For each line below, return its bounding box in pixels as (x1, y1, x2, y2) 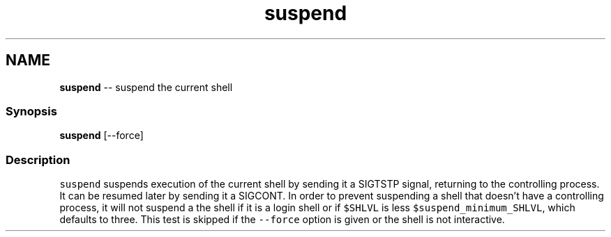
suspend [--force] (59, 129, 144, 142)
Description (6, 152, 70, 167)
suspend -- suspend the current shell (59, 81, 233, 93)
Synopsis (6, 104, 57, 118)
